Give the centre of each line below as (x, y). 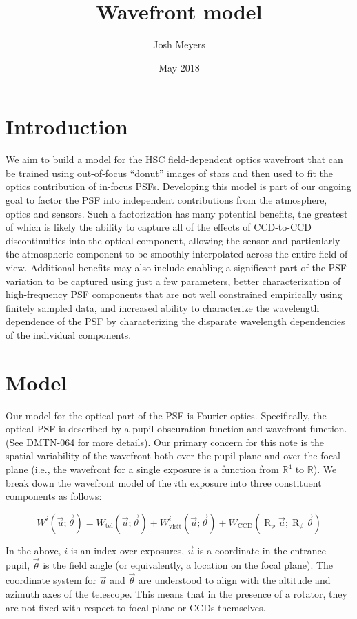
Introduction (67, 126)
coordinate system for (51, 580)
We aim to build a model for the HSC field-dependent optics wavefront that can (174, 159)
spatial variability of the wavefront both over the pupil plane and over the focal (173, 455)
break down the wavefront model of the (89, 482)
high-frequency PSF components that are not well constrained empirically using (174, 294)
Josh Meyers (179, 44)
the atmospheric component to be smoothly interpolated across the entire (161, 254)
